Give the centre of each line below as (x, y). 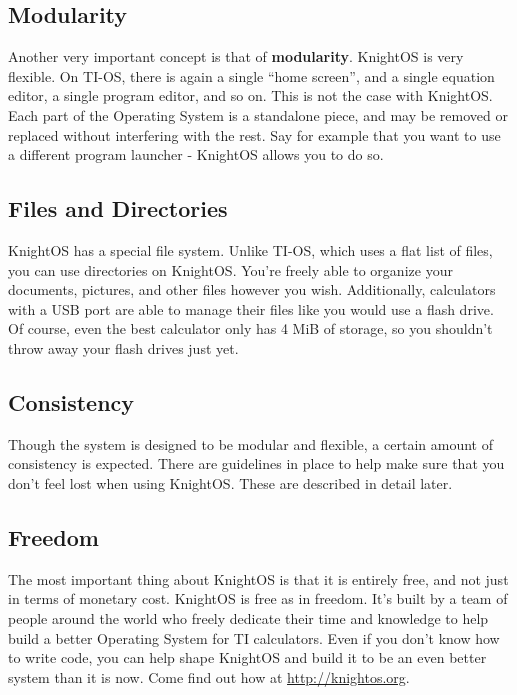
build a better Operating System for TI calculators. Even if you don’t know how (254, 637)
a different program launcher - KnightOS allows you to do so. (196, 154)
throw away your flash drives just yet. (123, 347)
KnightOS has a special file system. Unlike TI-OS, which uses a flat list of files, (250, 249)
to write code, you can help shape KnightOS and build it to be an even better (247, 657)
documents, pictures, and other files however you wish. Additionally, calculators (252, 289)
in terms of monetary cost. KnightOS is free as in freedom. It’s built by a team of (258, 598)
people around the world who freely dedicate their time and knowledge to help (248, 617)
